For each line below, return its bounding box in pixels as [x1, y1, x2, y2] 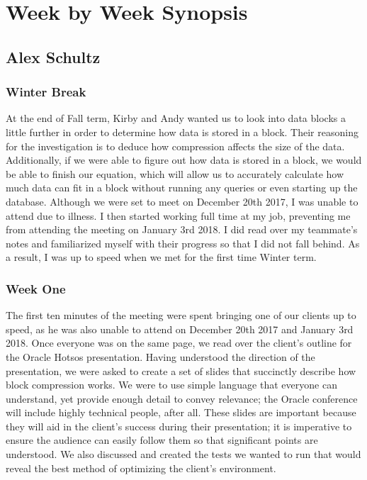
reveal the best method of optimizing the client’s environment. [6, 460, 276, 475]
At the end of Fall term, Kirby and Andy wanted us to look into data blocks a [6, 111, 346, 125]
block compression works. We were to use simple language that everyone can [6, 377, 337, 392]
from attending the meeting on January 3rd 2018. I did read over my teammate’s [6, 222, 358, 237]
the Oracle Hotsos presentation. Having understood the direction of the [6, 349, 315, 364]
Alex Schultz [6, 45, 101, 67]
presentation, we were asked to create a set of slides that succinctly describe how [6, 363, 356, 378]
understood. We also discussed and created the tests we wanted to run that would [6, 447, 361, 462]
